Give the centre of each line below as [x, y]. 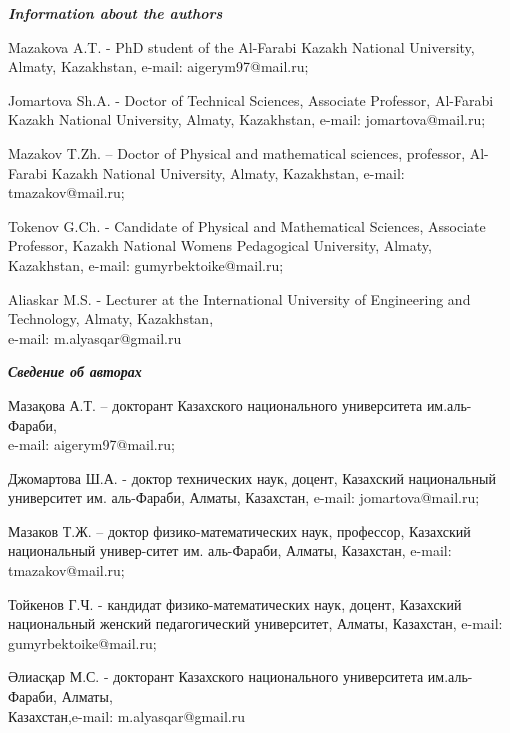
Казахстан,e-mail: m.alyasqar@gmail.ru [127, 715]
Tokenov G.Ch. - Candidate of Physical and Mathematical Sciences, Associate [247, 225]
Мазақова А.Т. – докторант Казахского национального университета [215, 404]
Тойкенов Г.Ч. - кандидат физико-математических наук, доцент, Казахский [235, 603]
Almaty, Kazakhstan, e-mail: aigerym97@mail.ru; [158, 66]
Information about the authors [115, 13]
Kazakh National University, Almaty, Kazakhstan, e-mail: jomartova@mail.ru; [247, 119]
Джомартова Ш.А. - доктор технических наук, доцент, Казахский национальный [252, 477]
